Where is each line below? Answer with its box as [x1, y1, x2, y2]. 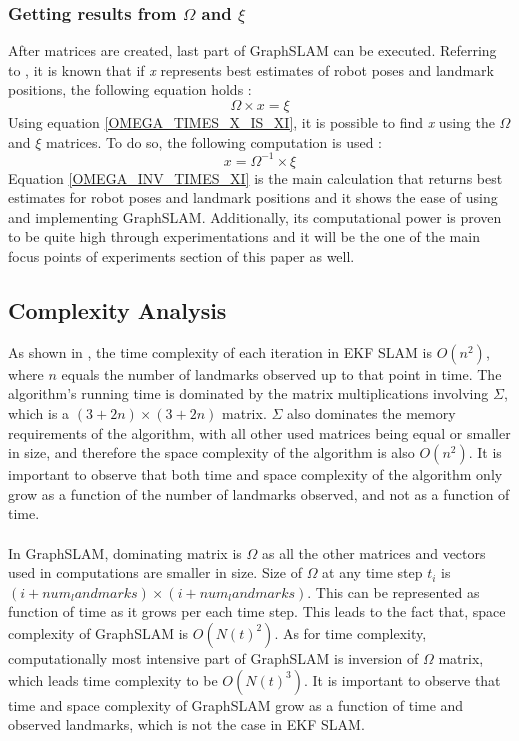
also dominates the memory [287, 403, 456, 424]
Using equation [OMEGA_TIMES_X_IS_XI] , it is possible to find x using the [8, 112, 495, 132]
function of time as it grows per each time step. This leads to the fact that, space [8, 601, 506, 622]
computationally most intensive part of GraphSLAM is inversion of [8, 647, 419, 668]
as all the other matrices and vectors [261, 542, 486, 563]
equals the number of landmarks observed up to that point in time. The [61, 363, 502, 384]
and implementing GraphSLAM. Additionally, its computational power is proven [8, 206, 502, 227]
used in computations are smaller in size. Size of [8, 562, 302, 583]
